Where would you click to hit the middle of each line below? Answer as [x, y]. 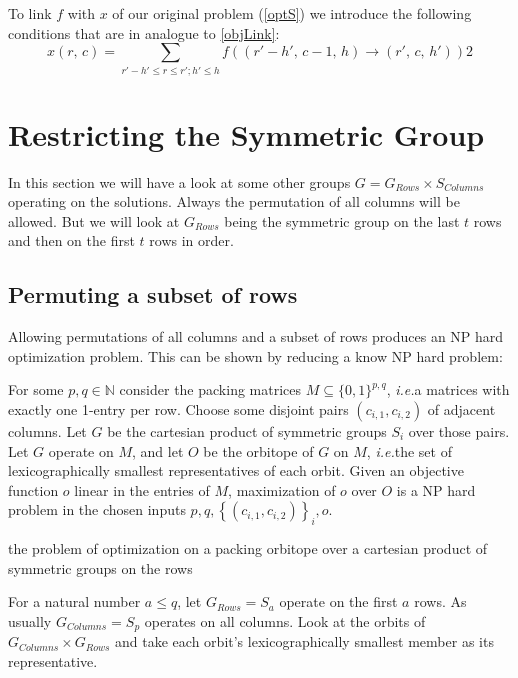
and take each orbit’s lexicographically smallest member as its [304, 641]
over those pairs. [459, 431]
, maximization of [282, 489]
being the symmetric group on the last [342, 220]
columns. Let [47, 431]
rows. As [440, 601]
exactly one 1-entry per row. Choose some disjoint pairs [178, 409]
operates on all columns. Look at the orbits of [285, 620]
